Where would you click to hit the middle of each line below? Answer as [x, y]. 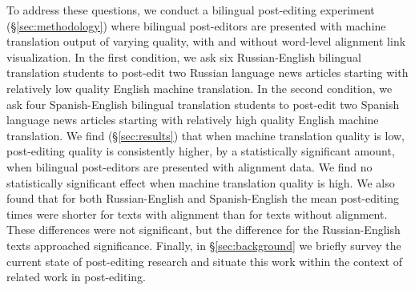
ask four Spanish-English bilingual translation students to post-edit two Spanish [203, 104]
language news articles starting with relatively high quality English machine [193, 120]
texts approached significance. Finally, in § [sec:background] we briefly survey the [204, 245]
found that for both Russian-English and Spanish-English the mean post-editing [203, 198]
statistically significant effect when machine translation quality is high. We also [201, 182]
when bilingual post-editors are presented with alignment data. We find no [189, 166]
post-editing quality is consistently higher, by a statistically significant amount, [201, 151]
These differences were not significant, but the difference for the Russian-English [203, 230]
